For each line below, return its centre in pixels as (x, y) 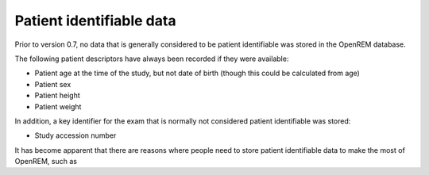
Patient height (57, 96)
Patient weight (58, 106)
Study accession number (75, 135)
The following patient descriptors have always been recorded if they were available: (152, 59)
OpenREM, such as (46, 162)
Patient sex (53, 84)
